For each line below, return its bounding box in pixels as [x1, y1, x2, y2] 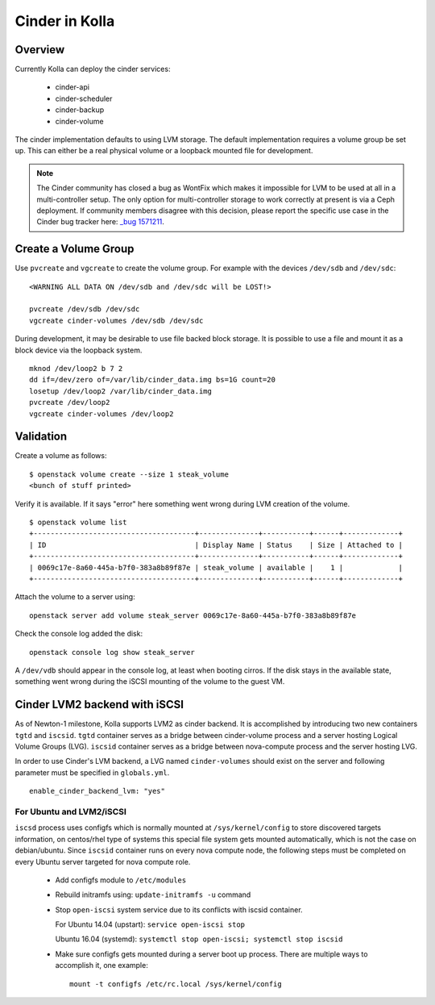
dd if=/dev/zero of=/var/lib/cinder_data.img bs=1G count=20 [29, 375, 275, 385]
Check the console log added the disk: [14, 629, 143, 639]
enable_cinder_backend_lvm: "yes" [29, 786, 165, 796]
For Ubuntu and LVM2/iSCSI [14, 806, 126, 817]
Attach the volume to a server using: [14, 592, 136, 602]
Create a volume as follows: [14, 451, 107, 461]
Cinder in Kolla [14, 12, 115, 30]
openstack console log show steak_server [29, 648, 195, 657]
